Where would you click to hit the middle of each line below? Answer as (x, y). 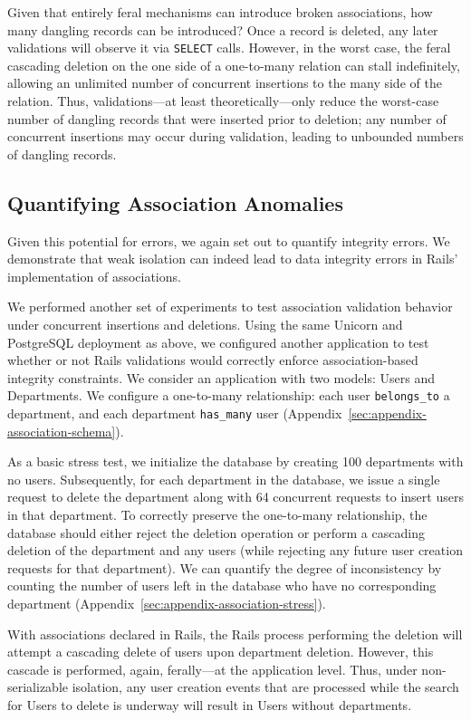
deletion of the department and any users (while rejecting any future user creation (235, 550)
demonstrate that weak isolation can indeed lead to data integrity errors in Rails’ (233, 259)
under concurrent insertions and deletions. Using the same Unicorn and (205, 324)
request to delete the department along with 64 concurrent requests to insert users (235, 497)
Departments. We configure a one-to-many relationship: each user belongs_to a (229, 395)
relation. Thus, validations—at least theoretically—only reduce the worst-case (223, 101)
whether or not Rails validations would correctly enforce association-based (213, 360)
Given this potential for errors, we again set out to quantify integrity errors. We (229, 240)
